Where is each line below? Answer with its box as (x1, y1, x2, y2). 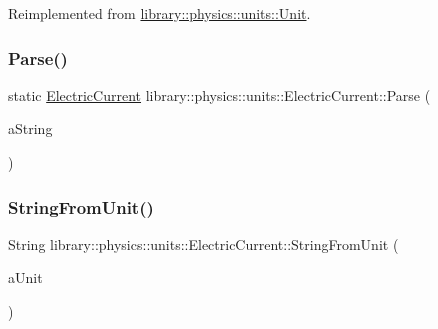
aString (8, 118, 53, 139)
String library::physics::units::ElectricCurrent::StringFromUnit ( (8, 233, 399, 254)
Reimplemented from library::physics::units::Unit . (8, 3, 311, 23)
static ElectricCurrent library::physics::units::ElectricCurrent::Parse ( (8, 84, 431, 105)
